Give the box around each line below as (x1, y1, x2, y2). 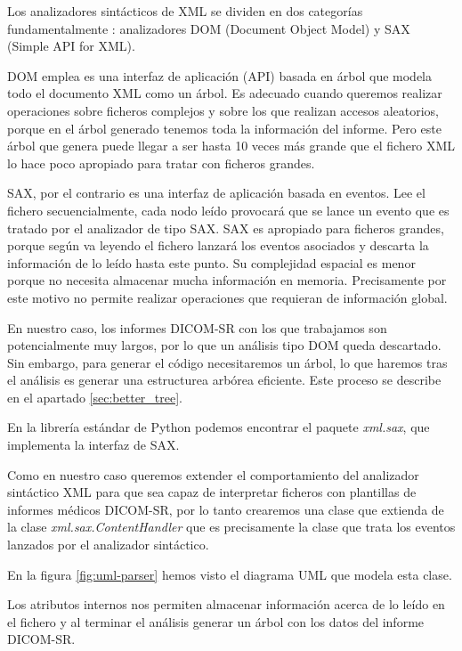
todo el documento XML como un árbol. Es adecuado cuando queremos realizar (7, 84, 442, 102)
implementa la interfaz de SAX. (7, 435, 180, 454)
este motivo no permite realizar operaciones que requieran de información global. (7, 288, 448, 306)
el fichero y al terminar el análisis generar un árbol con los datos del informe (7, 612, 425, 631)
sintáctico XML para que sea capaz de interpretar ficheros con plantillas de (7, 483, 417, 501)
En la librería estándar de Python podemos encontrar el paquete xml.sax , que (7, 418, 430, 436)
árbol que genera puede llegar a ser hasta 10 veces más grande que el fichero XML (7, 136, 456, 155)
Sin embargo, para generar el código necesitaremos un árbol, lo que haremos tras (7, 353, 448, 371)
